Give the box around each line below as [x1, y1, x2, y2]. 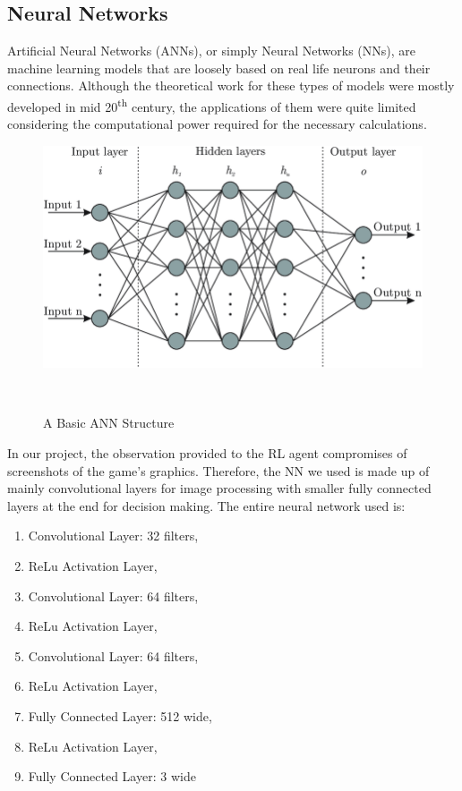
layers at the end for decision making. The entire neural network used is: [7, 496, 406, 515]
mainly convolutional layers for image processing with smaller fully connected [7, 479, 432, 498]
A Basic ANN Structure [43, 413, 175, 432]
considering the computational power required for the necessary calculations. [7, 115, 427, 133]
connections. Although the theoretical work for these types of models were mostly [7, 76, 455, 95]
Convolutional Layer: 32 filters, [28, 526, 199, 545]
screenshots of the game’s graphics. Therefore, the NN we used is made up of [7, 461, 430, 480]
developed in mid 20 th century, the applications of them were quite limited [7, 94, 416, 115]
